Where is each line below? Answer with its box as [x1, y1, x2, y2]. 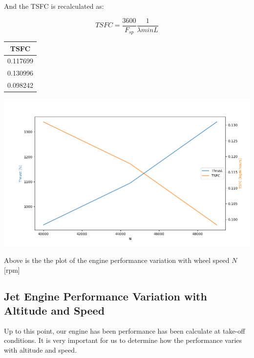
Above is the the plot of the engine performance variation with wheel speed [4, 255, 230, 265]
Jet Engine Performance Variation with [4, 288, 207, 303]
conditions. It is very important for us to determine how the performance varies [4, 335, 242, 345]
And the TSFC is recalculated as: [4, 1, 104, 11]
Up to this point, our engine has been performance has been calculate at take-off [4, 325, 245, 336]
